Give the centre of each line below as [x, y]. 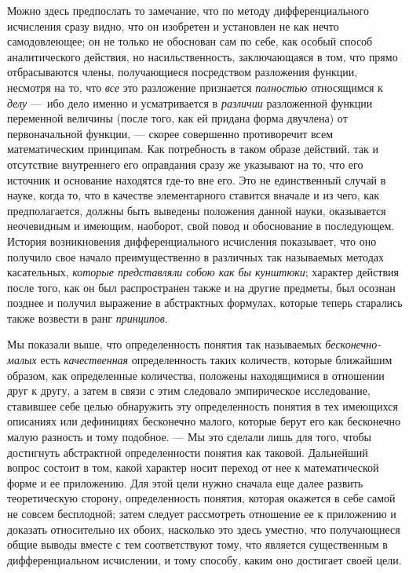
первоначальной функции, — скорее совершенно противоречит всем [170, 133]
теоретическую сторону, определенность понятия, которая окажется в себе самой [201, 498]
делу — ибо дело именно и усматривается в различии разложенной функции [190, 102]
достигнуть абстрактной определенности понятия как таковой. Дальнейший [188, 452]
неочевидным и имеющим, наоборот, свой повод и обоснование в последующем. [201, 226]
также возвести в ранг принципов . [88, 318]
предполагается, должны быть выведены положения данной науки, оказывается [197, 210]
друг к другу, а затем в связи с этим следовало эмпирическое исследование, [189, 391]
